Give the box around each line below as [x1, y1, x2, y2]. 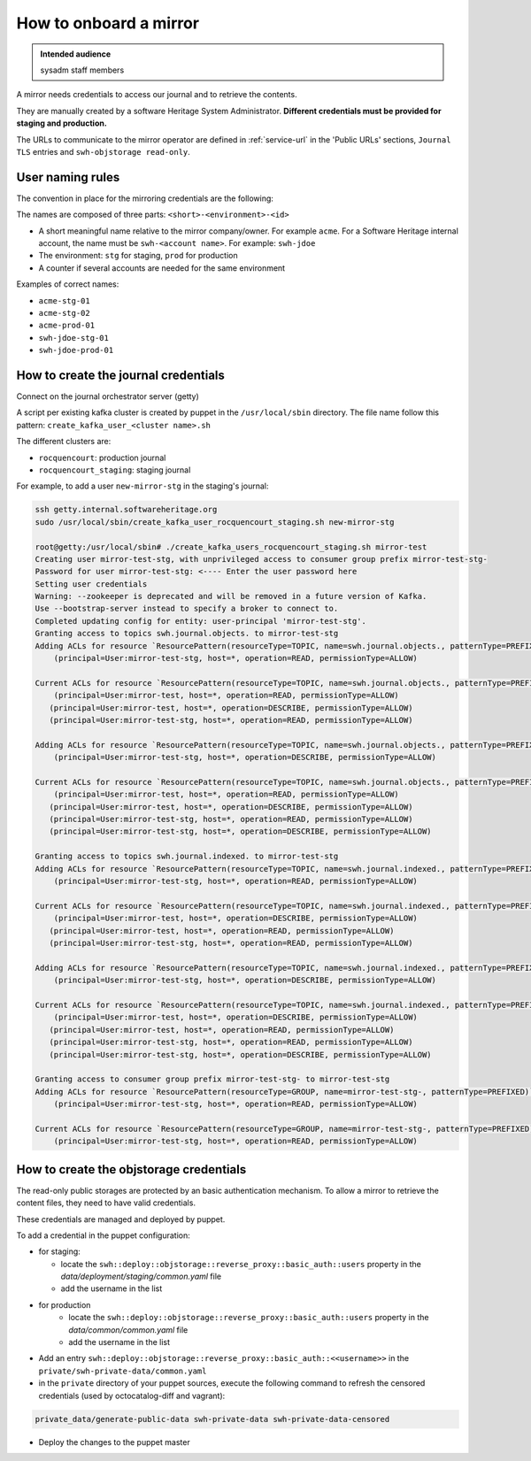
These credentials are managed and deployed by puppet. [16, 1213, 226, 1225]
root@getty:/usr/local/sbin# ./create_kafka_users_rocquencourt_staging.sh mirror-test [35, 542, 427, 552]
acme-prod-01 [38, 320, 96, 331]
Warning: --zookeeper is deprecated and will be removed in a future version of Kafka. [35, 591, 427, 602]
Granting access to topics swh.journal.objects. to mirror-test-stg [35, 628, 339, 639]
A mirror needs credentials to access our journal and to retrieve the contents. [16, 89, 297, 100]
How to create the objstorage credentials [16, 1162, 247, 1177]
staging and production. [16, 118, 108, 128]
